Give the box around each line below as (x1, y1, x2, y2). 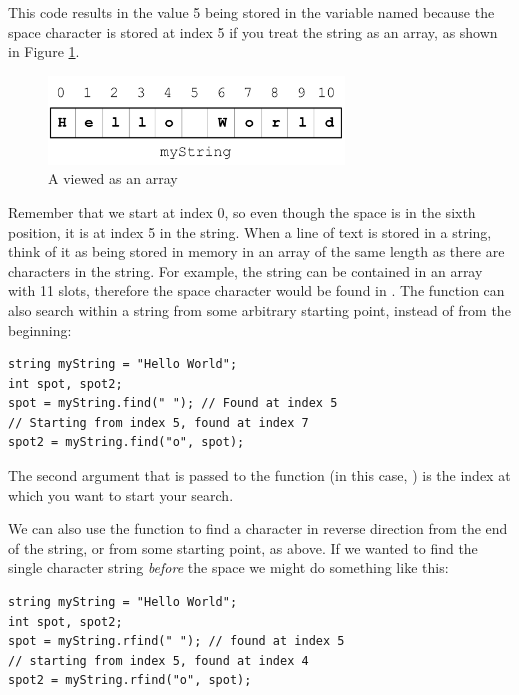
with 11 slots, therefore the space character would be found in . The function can (8, 280, 505, 301)
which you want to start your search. (8, 484, 234, 505)
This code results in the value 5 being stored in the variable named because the (8, 2, 495, 22)
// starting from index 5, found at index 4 (8, 653, 309, 668)
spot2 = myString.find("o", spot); (8, 435, 245, 450)
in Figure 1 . (8, 41, 80, 62)
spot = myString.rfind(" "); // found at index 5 (8, 634, 345, 649)
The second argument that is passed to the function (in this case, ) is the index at (8, 465, 511, 486)
